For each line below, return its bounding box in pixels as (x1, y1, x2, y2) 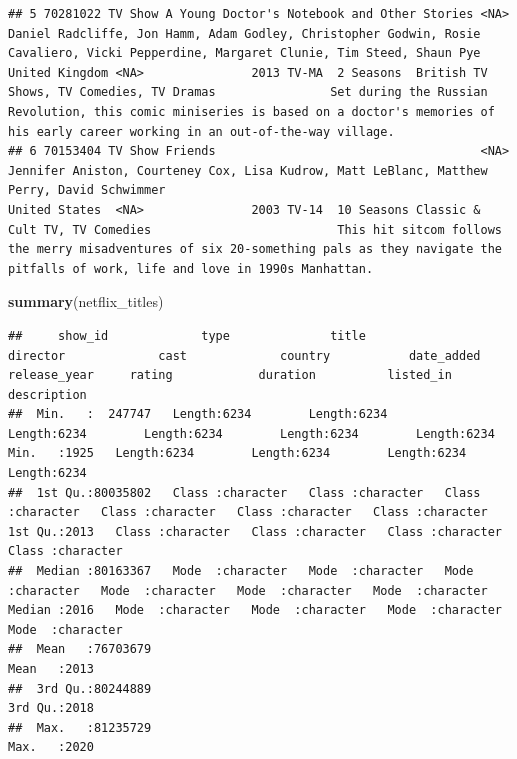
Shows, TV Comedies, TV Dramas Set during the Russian (8, 85, 488, 100)
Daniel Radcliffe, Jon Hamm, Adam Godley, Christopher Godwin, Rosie (8, 26, 481, 41)
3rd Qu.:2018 (8, 701, 94, 716)
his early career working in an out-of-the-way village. (8, 124, 395, 139)
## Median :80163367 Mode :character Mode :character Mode (8, 564, 474, 579)
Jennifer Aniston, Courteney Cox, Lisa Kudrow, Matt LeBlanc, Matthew (8, 163, 488, 178)
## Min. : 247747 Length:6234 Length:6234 (8, 407, 388, 422)
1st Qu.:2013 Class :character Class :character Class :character (8, 524, 502, 539)
